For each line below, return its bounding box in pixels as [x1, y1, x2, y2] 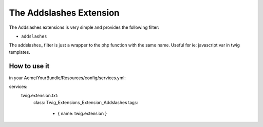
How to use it [9, 62, 50, 70]
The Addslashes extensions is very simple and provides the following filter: [9, 24, 159, 30]
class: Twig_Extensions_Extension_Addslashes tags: [33, 99, 138, 105]
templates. [9, 49, 30, 55]
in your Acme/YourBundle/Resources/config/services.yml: [9, 75, 126, 81]
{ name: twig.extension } [57, 110, 107, 117]
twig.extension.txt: [21, 93, 58, 99]
